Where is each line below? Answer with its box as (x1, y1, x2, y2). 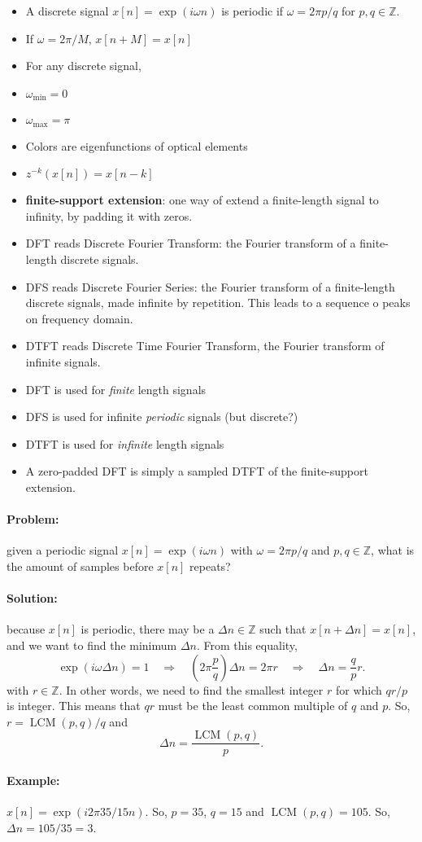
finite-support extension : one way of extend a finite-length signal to (25, 191, 379, 208)
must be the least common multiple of (158, 697, 348, 714)
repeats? (189, 557, 231, 574)
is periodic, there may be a (80, 621, 215, 638)
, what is (371, 542, 415, 559)
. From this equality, (196, 636, 298, 653)
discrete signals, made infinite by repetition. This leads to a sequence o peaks (25, 294, 411, 311)
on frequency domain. (25, 309, 133, 327)
